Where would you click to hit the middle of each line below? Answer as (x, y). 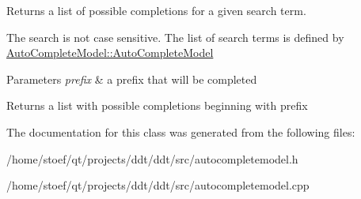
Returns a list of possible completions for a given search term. (156, 10)
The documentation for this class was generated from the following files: (181, 131)
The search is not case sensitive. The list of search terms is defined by (175, 37)
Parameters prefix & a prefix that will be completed (132, 79)
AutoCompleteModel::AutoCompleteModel (110, 53)
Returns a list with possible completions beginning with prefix (157, 105)
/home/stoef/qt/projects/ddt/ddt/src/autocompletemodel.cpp (158, 185)
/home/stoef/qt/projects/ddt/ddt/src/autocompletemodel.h (152, 158)
